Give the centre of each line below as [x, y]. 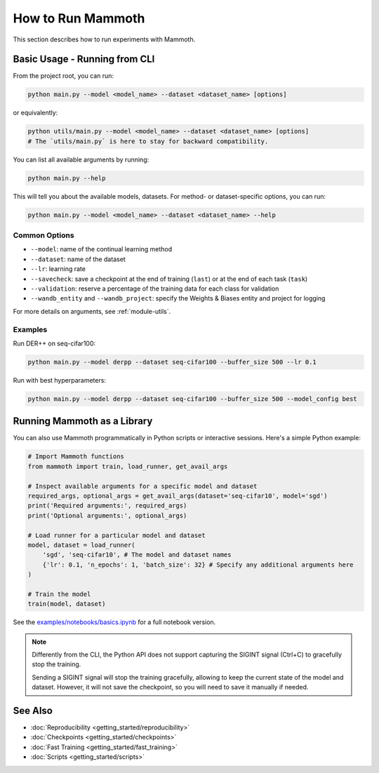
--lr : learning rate [58, 269]
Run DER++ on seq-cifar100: [54, 343]
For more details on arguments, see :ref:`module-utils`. [92, 311]
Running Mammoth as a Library [83, 421]
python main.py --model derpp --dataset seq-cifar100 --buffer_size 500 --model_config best [192, 399]
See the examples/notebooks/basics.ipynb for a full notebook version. [114, 622]
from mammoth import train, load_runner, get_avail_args [128, 466]
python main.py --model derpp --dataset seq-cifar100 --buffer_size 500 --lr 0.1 [172, 362]
